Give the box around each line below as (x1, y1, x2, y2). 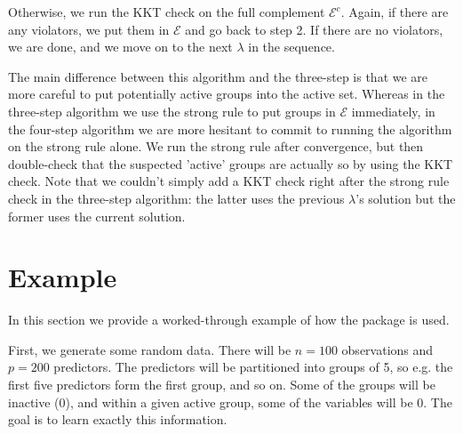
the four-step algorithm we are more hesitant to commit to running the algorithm (8, 119, 452, 138)
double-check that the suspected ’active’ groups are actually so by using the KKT (8, 154, 453, 173)
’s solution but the (355, 189, 456, 207)
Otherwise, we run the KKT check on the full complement (8, 3, 325, 20)
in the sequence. (248, 37, 335, 56)
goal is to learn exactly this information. (8, 410, 228, 429)
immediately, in (351, 101, 435, 120)
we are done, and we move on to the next (8, 37, 233, 56)
